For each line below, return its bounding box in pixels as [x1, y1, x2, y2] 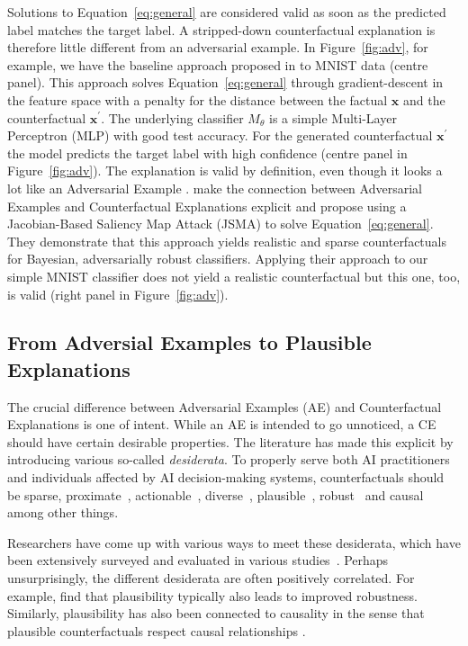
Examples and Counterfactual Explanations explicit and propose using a [7, 196, 407, 215]
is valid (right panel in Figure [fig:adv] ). [7, 284, 229, 303]
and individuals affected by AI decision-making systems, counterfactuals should [7, 468, 445, 487]
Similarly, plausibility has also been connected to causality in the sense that [7, 604, 425, 623]
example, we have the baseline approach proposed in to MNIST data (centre [7, 55, 428, 74]
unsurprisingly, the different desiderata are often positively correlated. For [7, 569, 415, 588]
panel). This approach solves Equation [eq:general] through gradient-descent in [7, 73, 444, 92]
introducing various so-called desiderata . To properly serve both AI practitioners [7, 450, 450, 469]
